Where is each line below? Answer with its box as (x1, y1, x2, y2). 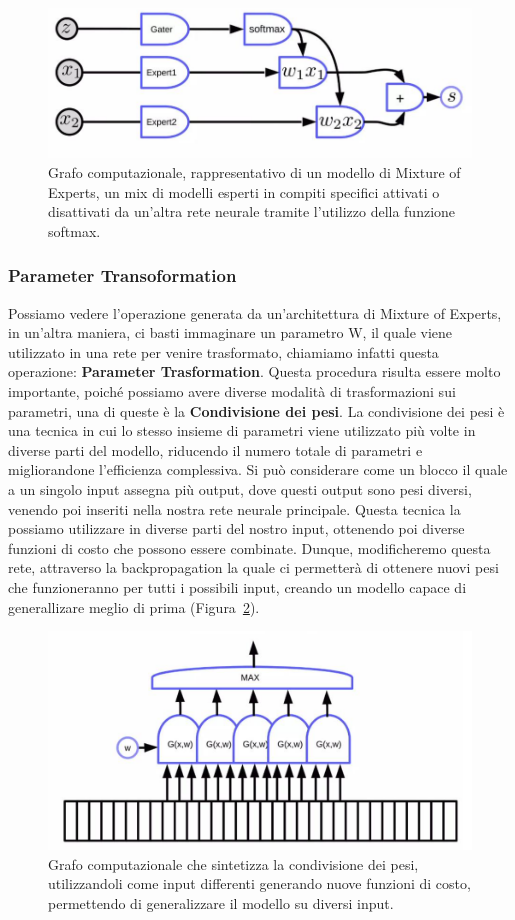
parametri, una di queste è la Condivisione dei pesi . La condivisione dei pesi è (8, 400, 505, 421)
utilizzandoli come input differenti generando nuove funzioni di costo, (48, 873, 471, 894)
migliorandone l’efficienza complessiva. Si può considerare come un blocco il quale (8, 459, 508, 480)
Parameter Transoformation (8, 263, 237, 288)
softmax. (48, 220, 101, 241)
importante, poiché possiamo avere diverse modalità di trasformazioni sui (8, 380, 456, 401)
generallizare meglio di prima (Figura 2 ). (8, 596, 260, 617)
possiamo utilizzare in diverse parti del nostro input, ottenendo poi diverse (8, 518, 465, 539)
